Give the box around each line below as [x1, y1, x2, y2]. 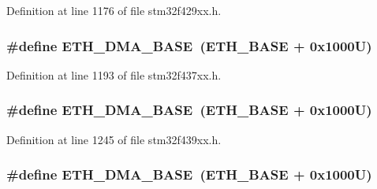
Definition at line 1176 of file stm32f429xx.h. [6, 2, 222, 18]
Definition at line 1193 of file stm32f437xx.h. [6, 66, 222, 83]
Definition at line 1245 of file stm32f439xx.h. [6, 131, 222, 147]
